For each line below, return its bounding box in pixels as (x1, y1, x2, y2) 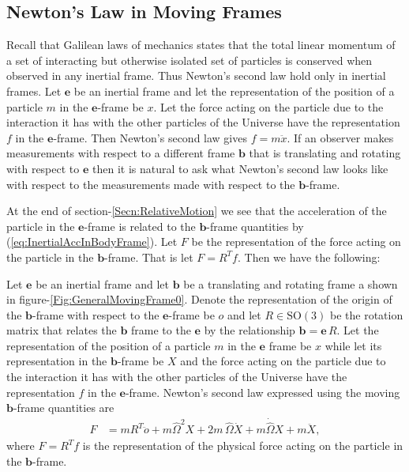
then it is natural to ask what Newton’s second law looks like (92, 160, 388, 176)
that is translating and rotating (249, 145, 401, 161)
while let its (325, 337, 382, 353)
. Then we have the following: (237, 248, 381, 265)
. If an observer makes (287, 129, 394, 145)
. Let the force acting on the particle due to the (153, 98, 384, 115)
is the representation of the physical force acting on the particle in (82, 437, 403, 454)
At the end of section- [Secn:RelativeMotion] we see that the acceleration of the (6, 202, 387, 219)
